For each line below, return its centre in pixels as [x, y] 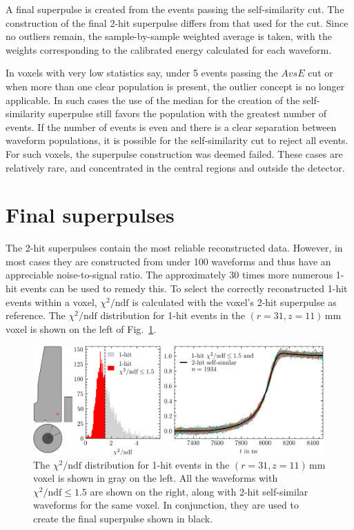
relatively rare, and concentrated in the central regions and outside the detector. [175, 167]
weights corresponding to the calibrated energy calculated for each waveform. [169, 49]
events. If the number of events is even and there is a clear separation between [171, 126]
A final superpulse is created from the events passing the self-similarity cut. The [175, 9]
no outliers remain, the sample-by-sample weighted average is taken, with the [169, 36]
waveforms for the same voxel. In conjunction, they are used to [166, 505]
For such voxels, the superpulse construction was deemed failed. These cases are [174, 153]
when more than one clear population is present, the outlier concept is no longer [175, 86]
